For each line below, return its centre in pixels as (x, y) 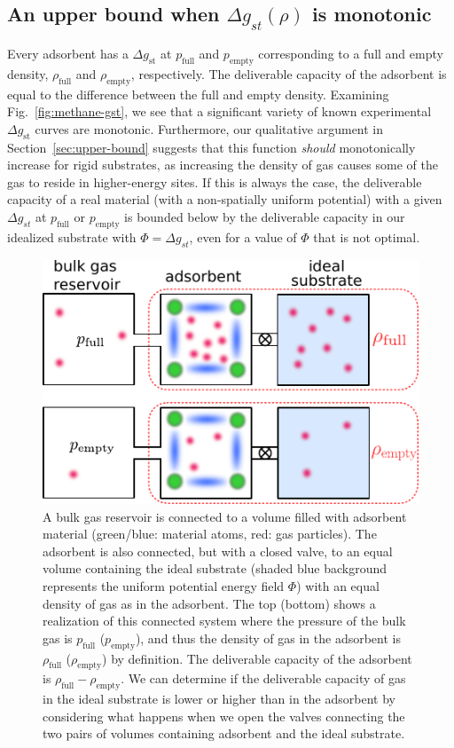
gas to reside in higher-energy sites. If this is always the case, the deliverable (215, 181)
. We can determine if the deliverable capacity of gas (263, 678)
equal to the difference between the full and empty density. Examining (198, 94)
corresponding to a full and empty (351, 53)
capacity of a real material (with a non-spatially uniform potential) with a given (225, 199)
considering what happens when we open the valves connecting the (224, 716)
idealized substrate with (72, 236)
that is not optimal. (367, 236)
